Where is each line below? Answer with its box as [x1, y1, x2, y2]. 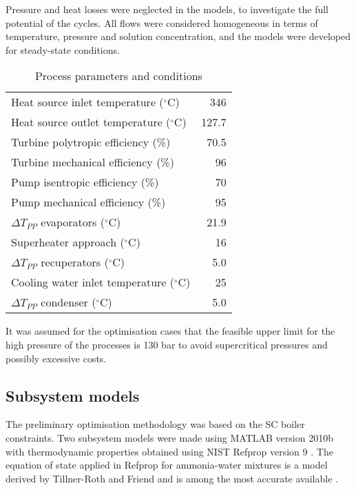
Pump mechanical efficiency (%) [11, 194, 166, 210]
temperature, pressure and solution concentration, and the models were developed [6, 29, 351, 43]
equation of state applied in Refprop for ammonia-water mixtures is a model [6, 458, 328, 472]
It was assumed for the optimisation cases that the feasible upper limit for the [6, 324, 335, 338]
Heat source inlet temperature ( [11, 94, 164, 110]
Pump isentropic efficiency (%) [11, 174, 159, 190]
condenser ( [41, 294, 96, 311]
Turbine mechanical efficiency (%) [11, 154, 174, 170]
